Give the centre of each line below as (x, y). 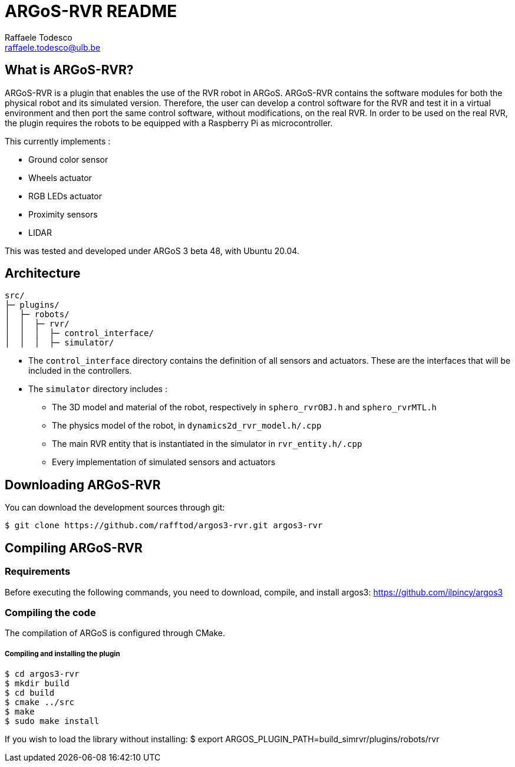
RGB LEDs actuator (65, 196)
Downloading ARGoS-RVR (83, 485)
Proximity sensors (63, 214)
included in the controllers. (80, 371)
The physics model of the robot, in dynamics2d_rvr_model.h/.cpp (187, 426)
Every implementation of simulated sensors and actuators (164, 462)
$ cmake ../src (40, 702)
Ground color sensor (68, 159)
